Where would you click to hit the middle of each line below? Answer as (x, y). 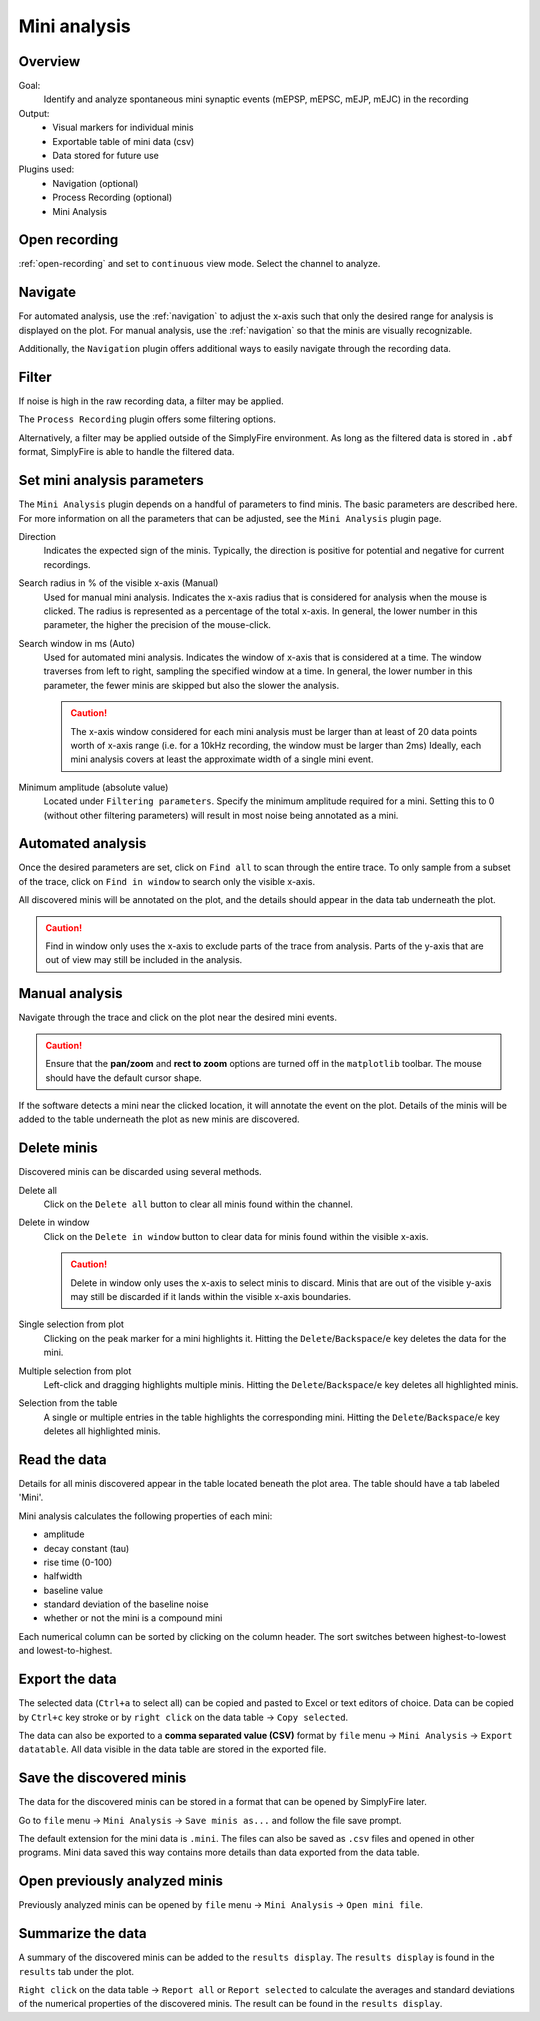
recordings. (67, 564)
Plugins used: (46, 169)
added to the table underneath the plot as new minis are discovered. (159, 1119)
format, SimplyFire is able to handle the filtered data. (126, 452)
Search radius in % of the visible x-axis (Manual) (118, 583)
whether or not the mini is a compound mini (133, 1618)
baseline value (73, 1590)
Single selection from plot (71, 1324)
